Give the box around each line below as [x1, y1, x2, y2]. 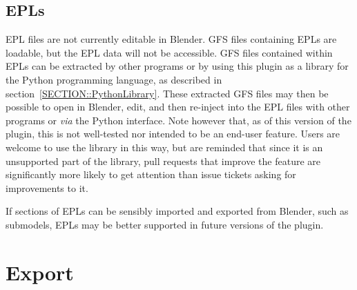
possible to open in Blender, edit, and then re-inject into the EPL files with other [6, 99, 350, 114]
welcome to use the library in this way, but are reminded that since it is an [6, 139, 323, 154]
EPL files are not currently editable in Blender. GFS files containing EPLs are [6, 32, 337, 46]
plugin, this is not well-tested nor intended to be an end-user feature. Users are [6, 126, 340, 141]
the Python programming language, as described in [6, 72, 222, 86]
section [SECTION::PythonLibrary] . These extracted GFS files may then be [6, 86, 329, 100]
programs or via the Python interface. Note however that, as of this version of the [6, 113, 351, 127]
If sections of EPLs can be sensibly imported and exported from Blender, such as [6, 204, 349, 218]
